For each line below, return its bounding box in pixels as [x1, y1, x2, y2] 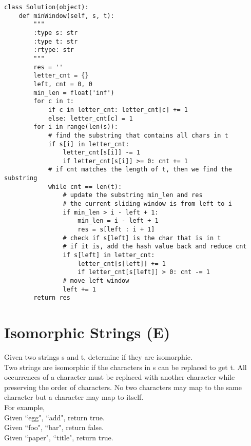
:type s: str [33, 29, 78, 36]
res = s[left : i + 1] [78, 226, 155, 234]
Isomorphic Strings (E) [4, 322, 170, 343]
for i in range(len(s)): [33, 123, 118, 131]
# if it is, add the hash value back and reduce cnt [63, 243, 247, 250]
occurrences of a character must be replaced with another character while [4, 372, 235, 382]
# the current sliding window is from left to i [63, 200, 232, 208]
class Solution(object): [4, 4, 89, 11]
